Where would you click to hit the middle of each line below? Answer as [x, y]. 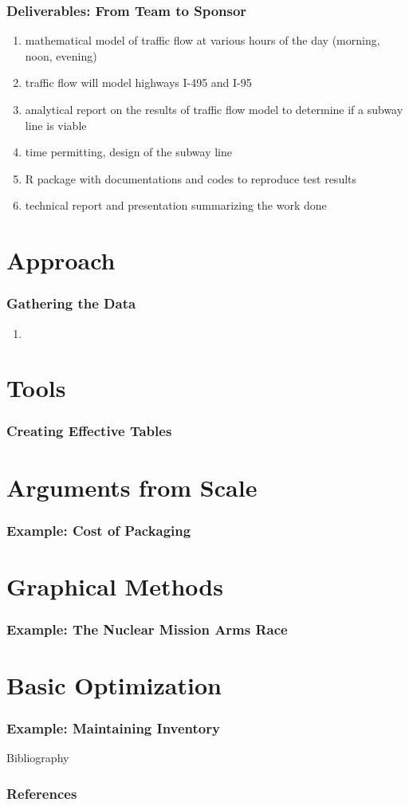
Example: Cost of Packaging [99, 530]
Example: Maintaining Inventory [113, 728]
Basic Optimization [114, 685]
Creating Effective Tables [89, 431]
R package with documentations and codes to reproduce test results [191, 178]
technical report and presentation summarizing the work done [176, 205]
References [42, 793]
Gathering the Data [71, 303]
